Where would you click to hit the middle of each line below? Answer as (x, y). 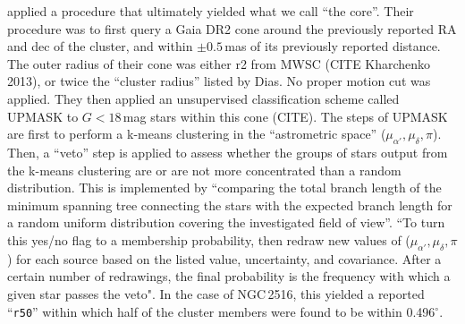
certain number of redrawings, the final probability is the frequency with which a (229, 276)
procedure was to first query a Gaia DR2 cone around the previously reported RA (232, 28)
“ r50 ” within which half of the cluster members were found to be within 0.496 (221, 311)
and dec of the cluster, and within (100, 46)
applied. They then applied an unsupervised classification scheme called (203, 98)
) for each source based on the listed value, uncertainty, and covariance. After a (224, 258)
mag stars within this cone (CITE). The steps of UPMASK (285, 116)
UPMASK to (43, 116)
